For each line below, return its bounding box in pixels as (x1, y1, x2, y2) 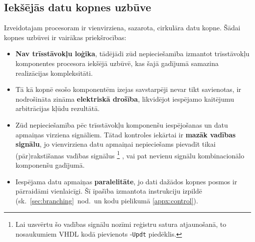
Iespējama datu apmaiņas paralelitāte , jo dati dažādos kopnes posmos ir (15, 176, 237, 186)
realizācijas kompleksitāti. (15, 67, 93, 78)
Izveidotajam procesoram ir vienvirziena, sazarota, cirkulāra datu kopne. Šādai (4, 22, 240, 33)
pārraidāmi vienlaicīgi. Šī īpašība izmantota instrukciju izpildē (15, 186, 203, 196)
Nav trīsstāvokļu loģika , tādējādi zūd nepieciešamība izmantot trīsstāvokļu (15, 48, 250, 59)
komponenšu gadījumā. (15, 159, 85, 170)
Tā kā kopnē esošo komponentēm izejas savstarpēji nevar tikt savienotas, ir (15, 84, 241, 94)
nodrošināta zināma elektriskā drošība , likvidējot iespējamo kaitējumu (15, 93, 234, 104)
